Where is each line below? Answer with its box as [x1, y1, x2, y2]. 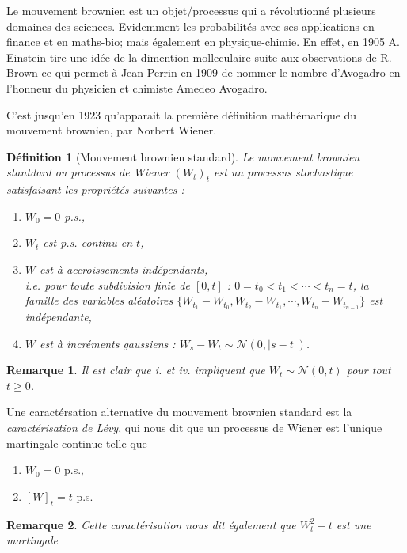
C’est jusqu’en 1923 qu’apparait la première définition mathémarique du [6, 106, 357, 123]
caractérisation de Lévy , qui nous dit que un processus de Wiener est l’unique [6, 419, 382, 435]
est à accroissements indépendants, [40, 260, 208, 277]
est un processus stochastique [213, 164, 353, 180]
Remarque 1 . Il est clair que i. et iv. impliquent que [6, 362, 265, 378]
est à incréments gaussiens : [40, 335, 176, 351]
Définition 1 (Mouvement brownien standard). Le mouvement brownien [6, 148, 360, 165]
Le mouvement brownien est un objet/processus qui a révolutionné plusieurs [6, 2, 376, 18]
